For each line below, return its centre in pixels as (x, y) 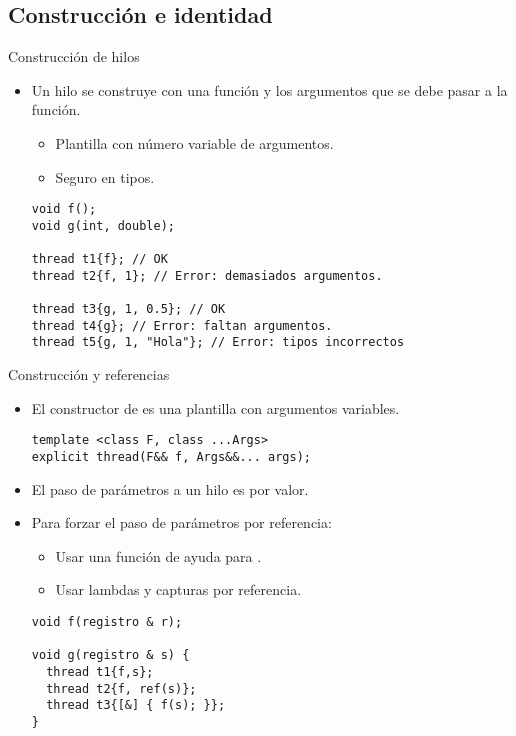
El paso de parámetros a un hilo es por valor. (170, 488)
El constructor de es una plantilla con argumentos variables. (215, 407)
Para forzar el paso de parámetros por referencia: (181, 522)
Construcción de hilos (74, 56)
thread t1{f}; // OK (99, 259)
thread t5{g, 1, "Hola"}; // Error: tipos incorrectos (218, 342)
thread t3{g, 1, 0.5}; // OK (128, 309)
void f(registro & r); (107, 621)
